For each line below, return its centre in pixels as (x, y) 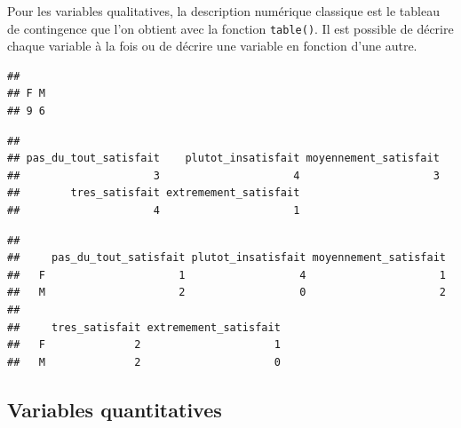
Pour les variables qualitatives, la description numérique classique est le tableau (223, 11)
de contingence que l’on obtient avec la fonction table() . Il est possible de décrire (230, 28)
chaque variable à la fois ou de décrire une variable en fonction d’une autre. (212, 46)
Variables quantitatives (115, 409)
